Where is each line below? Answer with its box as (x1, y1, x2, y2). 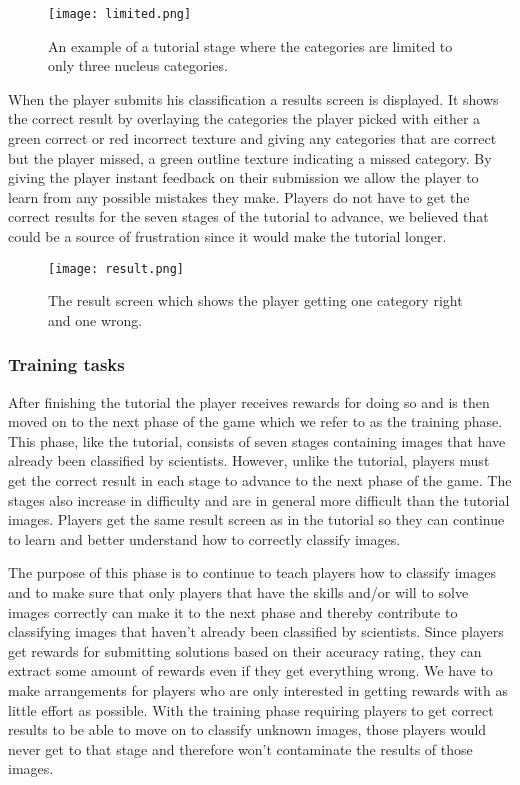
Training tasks (8, 352, 125, 377)
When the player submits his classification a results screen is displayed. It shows (8, 88, 499, 109)
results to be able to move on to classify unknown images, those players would (8, 719, 487, 740)
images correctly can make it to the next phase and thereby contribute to (8, 601, 458, 622)
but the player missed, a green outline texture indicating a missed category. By (8, 147, 492, 168)
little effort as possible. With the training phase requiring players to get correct (8, 699, 494, 720)
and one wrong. (48, 309, 143, 330)
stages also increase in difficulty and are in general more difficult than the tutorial (8, 489, 510, 510)
